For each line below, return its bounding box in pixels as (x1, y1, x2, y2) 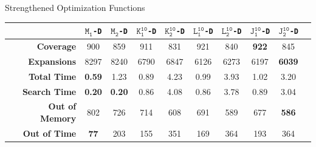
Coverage (36, 40, 77, 52)
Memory (39, 111, 77, 124)
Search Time (22, 85, 77, 97)
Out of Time (22, 126, 77, 139)
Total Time (28, 70, 77, 82)
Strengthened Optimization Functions (5, 1, 145, 13)
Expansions (28, 54, 77, 67)
